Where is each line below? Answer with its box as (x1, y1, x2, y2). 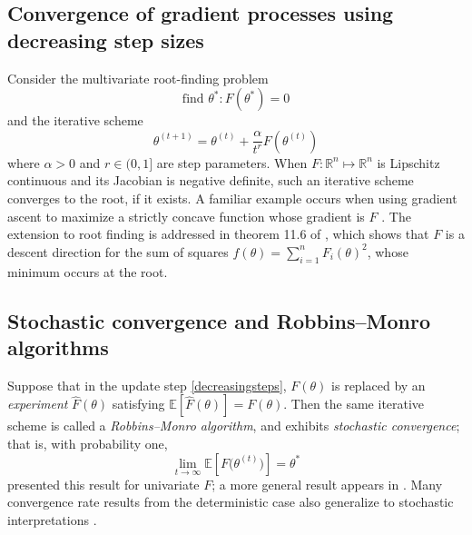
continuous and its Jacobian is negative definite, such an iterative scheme (7, 171, 414, 190)
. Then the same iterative (283, 394, 425, 413)
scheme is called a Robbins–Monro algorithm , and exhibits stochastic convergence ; (7, 416, 460, 435)
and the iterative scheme (7, 111, 143, 130)
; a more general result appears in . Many (211, 474, 443, 493)
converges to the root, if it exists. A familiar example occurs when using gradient (7, 188, 457, 207)
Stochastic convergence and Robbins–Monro (7, 306, 431, 334)
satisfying (112, 394, 165, 413)
